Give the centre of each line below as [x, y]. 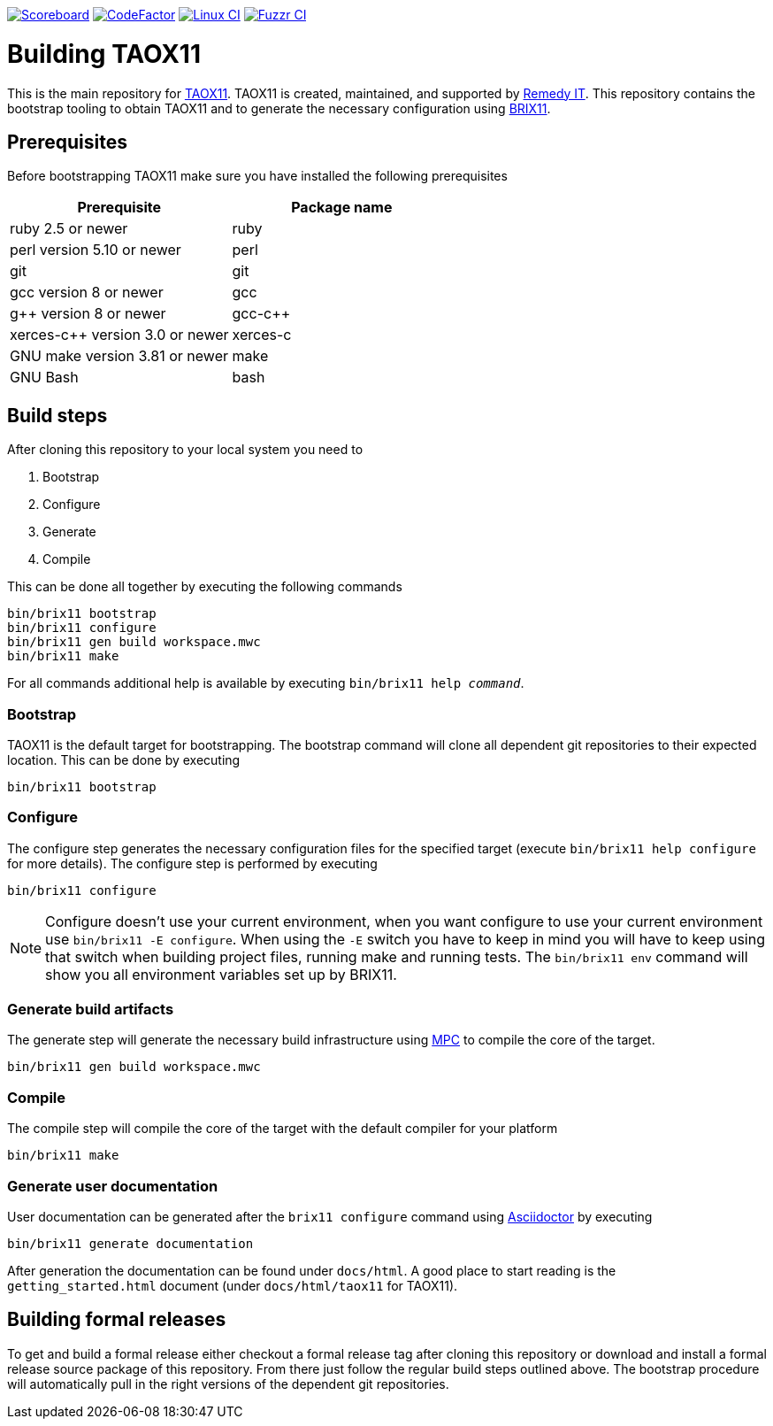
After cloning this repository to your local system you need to [185, 450]
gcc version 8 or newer [87, 293]
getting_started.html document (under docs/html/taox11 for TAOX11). [233, 1285]
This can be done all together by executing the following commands [205, 587]
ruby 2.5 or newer [69, 229]
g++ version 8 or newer [88, 314]
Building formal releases [117, 1320]
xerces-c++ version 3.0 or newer [119, 335]
